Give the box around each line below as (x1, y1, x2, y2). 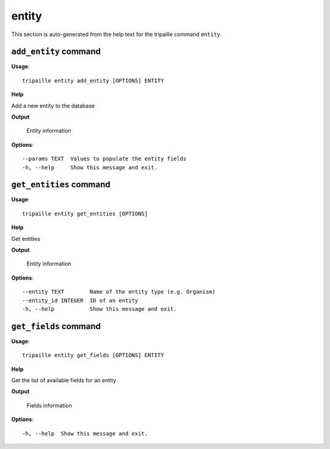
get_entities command (11, 179, 111, 190)
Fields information (26, 401, 73, 409)
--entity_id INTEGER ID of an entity (22, 297, 139, 304)
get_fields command (11, 321, 101, 332)
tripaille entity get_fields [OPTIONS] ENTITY (22, 352, 164, 359)
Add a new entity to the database (11, 102, 95, 109)
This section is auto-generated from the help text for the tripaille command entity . (11, 31, 222, 38)
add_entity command (11, 46, 101, 57)
